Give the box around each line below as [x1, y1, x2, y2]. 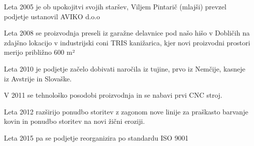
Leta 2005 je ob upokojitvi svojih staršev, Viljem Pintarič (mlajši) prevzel [4, 1, 226, 11]
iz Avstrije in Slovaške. [4, 73, 72, 83]
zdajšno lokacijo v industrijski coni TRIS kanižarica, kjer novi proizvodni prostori [4, 37, 251, 47]
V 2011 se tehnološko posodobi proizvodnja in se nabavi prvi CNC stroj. [4, 90, 222, 100]
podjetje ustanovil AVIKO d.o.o [4, 11, 100, 21]
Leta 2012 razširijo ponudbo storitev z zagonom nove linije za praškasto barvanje [4, 106, 249, 116]
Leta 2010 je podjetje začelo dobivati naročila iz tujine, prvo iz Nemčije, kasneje [4, 63, 246, 73]
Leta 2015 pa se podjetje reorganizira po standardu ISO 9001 [4, 132, 189, 143]
